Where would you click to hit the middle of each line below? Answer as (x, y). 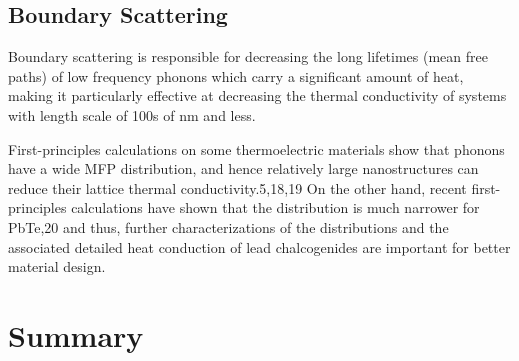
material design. (57, 266)
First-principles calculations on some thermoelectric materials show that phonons (256, 148)
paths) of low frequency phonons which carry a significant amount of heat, (236, 75)
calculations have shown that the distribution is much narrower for (275, 207)
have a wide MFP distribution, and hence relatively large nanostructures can (243, 168)
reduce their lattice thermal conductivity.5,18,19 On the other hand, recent (237, 187)
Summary (76, 334)
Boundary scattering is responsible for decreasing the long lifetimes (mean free (248, 56)
